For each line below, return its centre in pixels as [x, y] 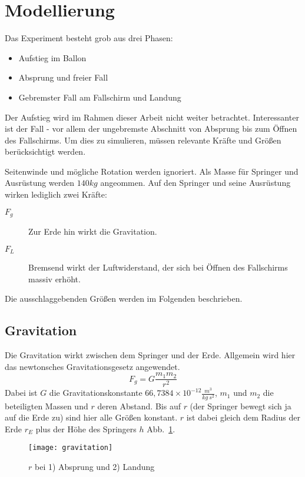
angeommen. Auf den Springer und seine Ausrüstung [195, 183]
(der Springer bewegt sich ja [241, 406]
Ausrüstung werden [40, 183]
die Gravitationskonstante [96, 393]
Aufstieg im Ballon [52, 57]
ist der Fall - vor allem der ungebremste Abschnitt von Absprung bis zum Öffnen [151, 129]
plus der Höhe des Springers [86, 428]
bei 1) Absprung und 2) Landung [95, 466]
